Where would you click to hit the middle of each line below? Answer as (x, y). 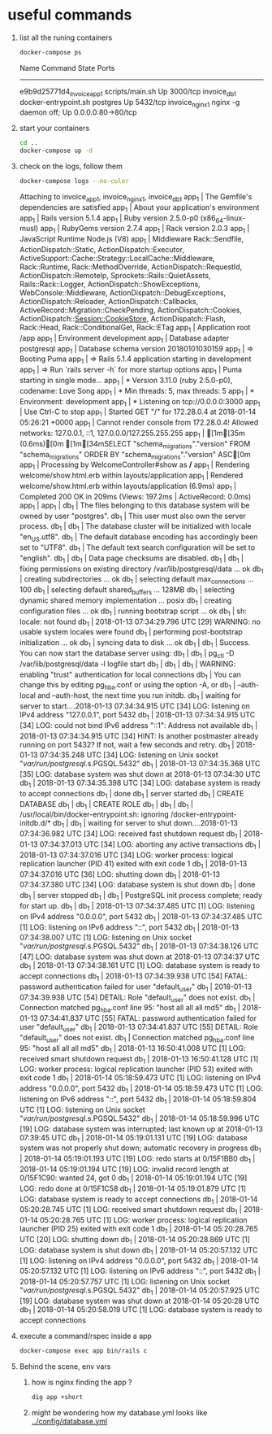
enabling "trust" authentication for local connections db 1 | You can (130, 675)
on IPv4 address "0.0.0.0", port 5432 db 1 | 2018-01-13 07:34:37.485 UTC (141, 917)
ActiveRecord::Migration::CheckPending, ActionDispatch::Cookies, (131, 310)
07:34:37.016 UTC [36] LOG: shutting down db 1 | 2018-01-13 (120, 875)
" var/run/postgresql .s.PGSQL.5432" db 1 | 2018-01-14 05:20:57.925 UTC (140, 1291)
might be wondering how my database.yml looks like (119, 1412)
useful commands (70, 15)
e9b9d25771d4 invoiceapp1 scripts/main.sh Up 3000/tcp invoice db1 (127, 92)
